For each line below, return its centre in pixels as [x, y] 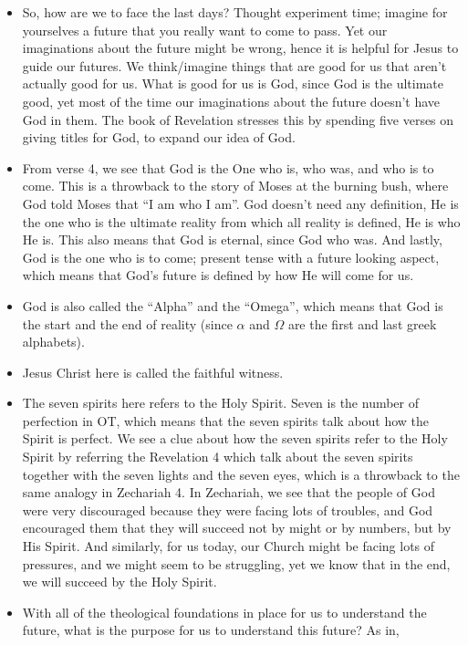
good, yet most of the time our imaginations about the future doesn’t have [231, 101]
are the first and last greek [362, 323]
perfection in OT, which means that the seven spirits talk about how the [226, 420]
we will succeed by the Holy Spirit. [120, 582]
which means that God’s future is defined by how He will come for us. [218, 275]
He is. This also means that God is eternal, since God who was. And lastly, [232, 239]
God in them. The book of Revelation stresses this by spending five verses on [238, 119]
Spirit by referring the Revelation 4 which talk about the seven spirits [218, 457]
